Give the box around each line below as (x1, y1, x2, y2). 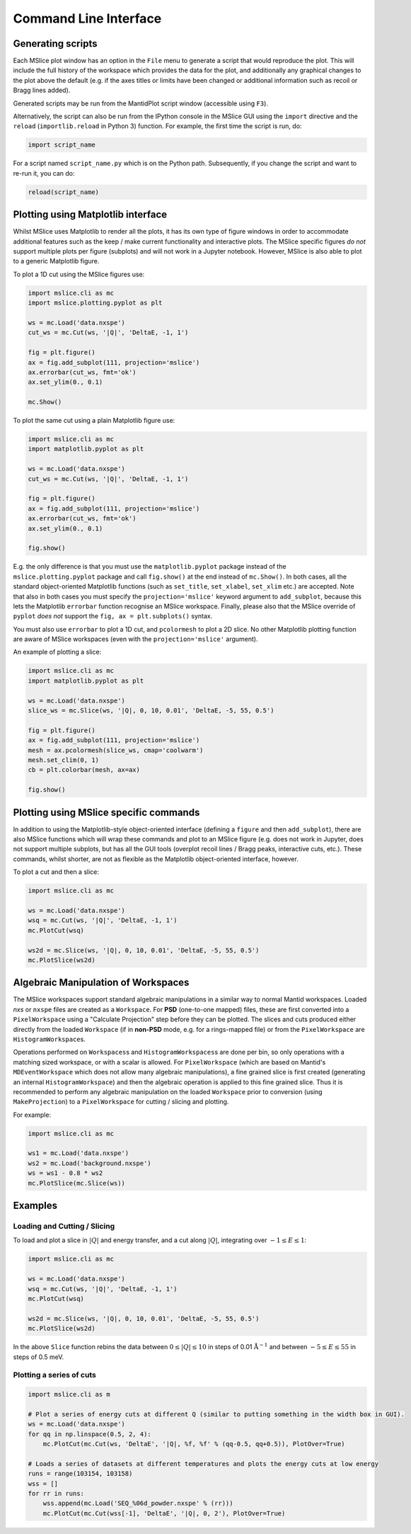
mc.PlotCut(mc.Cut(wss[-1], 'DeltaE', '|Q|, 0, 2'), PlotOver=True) (42, 1509, 286, 1517)
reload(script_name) (28, 188, 99, 196)
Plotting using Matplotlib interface (13, 209, 168, 221)
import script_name (28, 141, 95, 149)
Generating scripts (13, 38, 98, 50)
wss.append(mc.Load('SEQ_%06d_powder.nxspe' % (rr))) (42, 1499, 233, 1508)
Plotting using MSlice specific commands (13, 806, 200, 818)
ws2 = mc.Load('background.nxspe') (28, 1159, 151, 1167)
